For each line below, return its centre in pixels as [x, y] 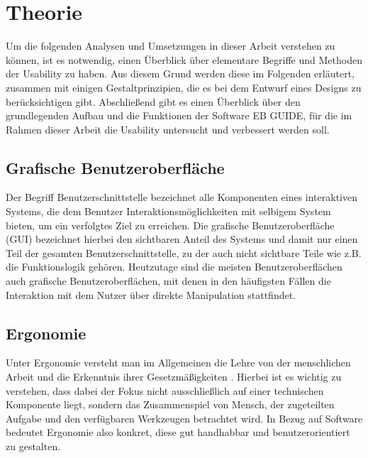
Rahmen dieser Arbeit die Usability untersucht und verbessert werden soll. [168, 129]
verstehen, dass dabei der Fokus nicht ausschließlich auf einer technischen [165, 390]
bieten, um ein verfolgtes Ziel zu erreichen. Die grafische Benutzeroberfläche [170, 225]
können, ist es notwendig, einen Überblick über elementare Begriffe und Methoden [184, 59]
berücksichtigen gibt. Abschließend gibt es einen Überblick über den [153, 101]
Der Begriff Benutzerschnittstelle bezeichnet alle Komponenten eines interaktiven [182, 197]
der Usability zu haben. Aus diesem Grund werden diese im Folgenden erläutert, [180, 73]
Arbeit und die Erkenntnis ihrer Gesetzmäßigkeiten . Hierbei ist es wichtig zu [174, 377]
